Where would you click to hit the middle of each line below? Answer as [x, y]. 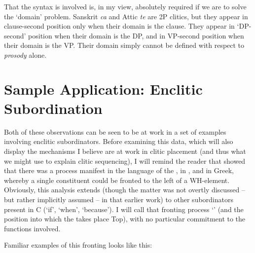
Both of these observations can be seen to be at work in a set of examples [115, 131]
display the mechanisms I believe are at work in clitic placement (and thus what [125, 151]
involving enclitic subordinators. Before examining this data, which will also [119, 141]
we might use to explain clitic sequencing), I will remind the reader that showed [125, 161]
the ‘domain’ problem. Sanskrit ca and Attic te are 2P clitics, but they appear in [126, 16]
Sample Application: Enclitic [103, 89]
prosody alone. [25, 54]
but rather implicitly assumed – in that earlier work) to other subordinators [119, 199]
